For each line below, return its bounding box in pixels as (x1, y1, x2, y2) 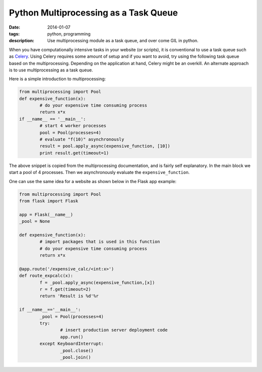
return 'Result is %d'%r (39, 293, 99, 299)
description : (9, 38, 34, 44)
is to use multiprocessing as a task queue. (9, 67, 93, 73)
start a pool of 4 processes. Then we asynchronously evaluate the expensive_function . (9, 169, 190, 175)
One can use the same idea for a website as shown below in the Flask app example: (9, 178, 177, 184)
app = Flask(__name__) (19, 212, 73, 217)
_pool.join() (60, 355, 91, 360)
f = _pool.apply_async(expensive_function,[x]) (39, 280, 155, 285)
